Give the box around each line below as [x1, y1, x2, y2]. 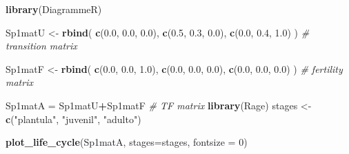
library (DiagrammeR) [6, 2, 102, 16]
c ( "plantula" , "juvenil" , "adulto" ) [6, 111, 141, 126]
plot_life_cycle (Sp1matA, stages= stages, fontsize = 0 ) [6, 135, 248, 149]
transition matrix [6, 38, 77, 53]
